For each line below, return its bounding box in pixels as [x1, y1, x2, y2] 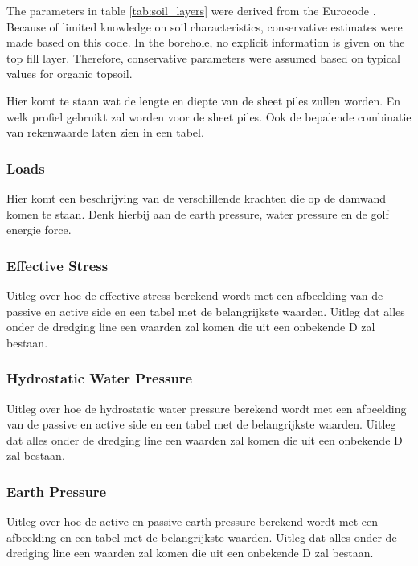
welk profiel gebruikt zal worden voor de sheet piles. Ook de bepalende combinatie [6, 108, 412, 125]
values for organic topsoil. [6, 65, 133, 82]
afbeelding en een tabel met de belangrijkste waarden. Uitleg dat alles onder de [6, 528, 397, 545]
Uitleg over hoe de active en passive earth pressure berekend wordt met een [6, 513, 379, 530]
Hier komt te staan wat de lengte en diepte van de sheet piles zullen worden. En [6, 92, 401, 109]
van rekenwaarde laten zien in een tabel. [6, 124, 204, 141]
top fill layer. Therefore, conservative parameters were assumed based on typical [6, 49, 400, 66]
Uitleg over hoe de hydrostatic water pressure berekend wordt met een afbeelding [6, 400, 407, 416]
